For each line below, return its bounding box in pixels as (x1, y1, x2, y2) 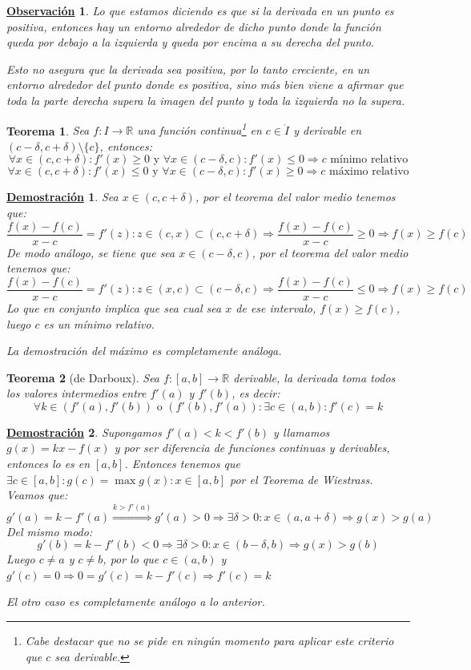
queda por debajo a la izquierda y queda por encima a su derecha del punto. (6, 34, 375, 50)
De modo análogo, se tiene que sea (6, 244, 175, 260)
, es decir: (231, 385, 280, 402)
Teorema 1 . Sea (6, 122, 90, 139)
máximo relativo (329, 166, 409, 178)
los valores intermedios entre (6, 385, 147, 402)
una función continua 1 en (137, 119, 262, 139)
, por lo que (103, 551, 159, 567)
